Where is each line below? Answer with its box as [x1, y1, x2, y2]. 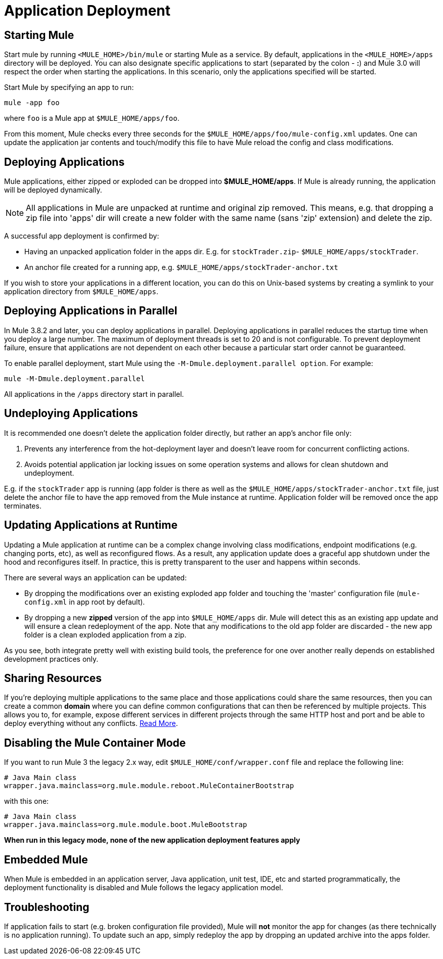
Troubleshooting [4, 900, 90, 914]
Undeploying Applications [4, 407, 138, 420]
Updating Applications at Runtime [4, 519, 178, 532]
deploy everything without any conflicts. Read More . [4, 719, 178, 728]
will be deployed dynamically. [4, 186, 102, 195]
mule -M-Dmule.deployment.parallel [4, 374, 145, 383]
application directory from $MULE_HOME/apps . [4, 287, 158, 296]
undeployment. [24, 468, 74, 477]
